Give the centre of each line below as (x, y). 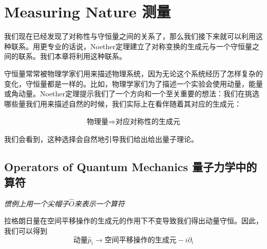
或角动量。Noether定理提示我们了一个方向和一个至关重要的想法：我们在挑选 (132, 94)
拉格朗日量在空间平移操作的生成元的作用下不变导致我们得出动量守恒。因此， (133, 221)
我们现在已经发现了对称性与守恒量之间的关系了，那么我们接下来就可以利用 (130, 36)
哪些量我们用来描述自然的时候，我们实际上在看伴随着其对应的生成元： (123, 103)
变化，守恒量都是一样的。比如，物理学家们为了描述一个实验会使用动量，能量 (133, 83)
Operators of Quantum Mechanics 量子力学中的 (131, 167)
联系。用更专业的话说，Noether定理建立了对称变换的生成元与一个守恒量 (132, 46)
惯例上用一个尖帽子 (36, 203)
